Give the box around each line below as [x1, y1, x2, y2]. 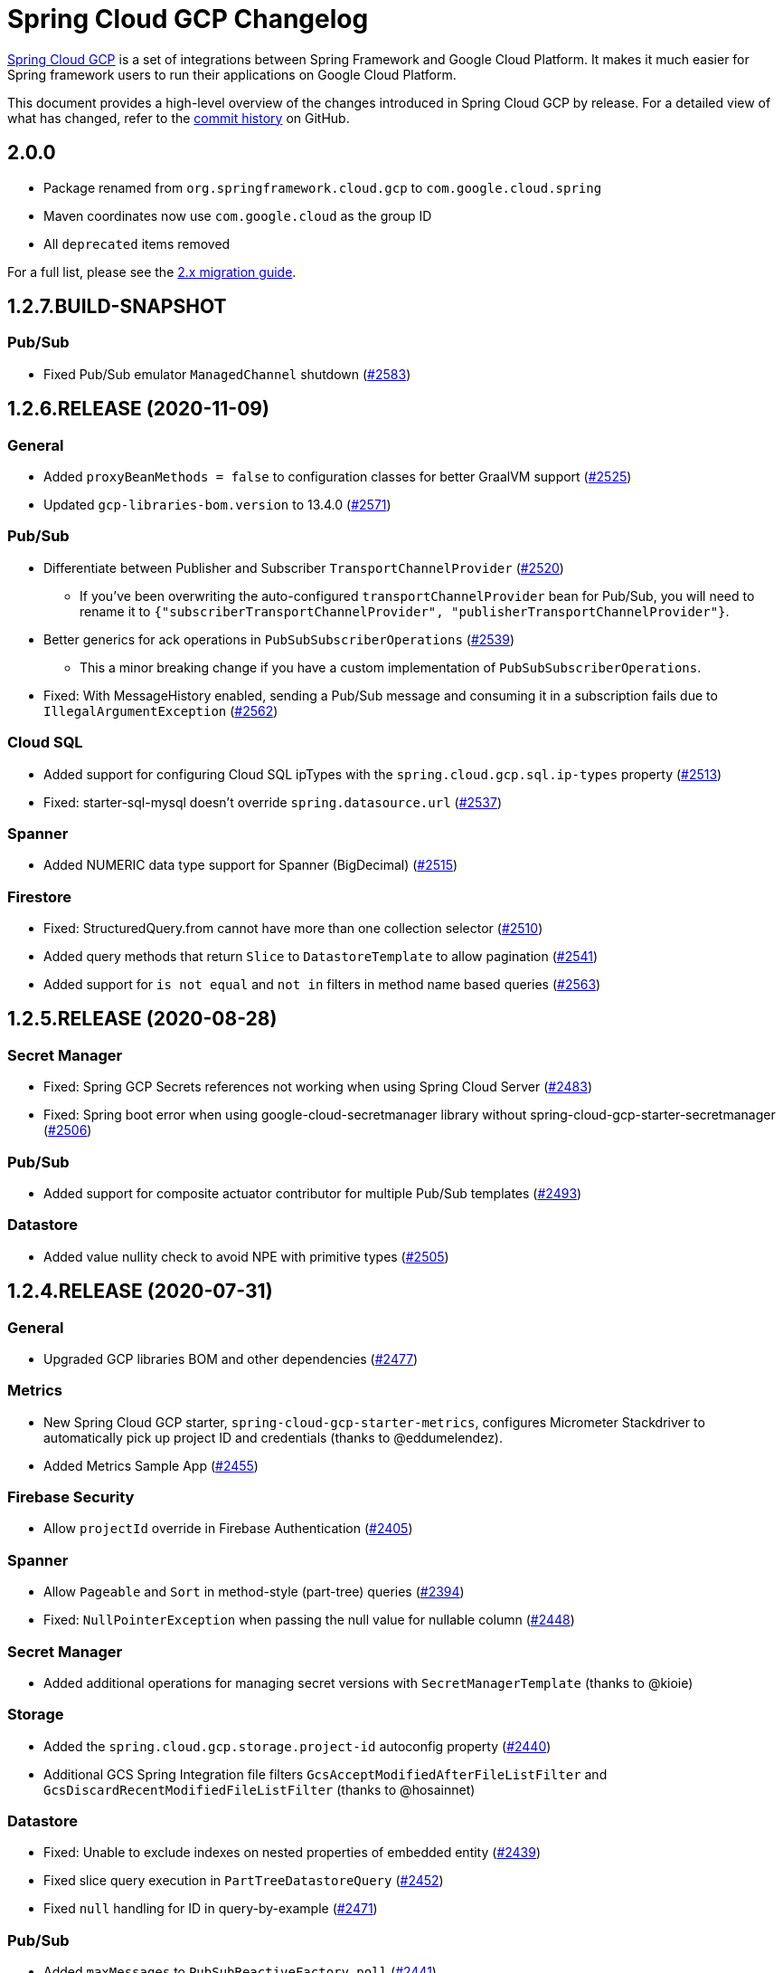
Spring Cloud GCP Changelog [7, 4, 369, 34]
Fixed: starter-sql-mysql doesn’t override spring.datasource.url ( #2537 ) [43, 794, 503, 810]
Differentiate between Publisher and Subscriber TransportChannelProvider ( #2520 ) [43, 559, 564, 576]
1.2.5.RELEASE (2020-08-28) [7, 1007, 278, 1031]
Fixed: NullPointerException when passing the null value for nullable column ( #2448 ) [43, 1612, 575, 1628]
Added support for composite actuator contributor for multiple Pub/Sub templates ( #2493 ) [43, 1186, 582, 1201]
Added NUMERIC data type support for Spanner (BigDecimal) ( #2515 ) [43, 857, 458, 873]
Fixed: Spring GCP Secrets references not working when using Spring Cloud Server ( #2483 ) [43, 1079, 593, 1095]
